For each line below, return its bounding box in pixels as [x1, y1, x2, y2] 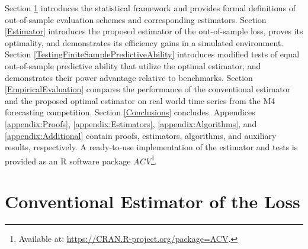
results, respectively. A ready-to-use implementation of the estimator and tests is [5, 141, 298, 153]
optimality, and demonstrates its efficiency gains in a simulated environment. [5, 36, 284, 48]
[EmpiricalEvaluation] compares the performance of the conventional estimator [5, 83, 291, 95]
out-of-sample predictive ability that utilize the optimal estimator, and [5, 59, 261, 72]
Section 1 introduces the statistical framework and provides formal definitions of [5, 2, 296, 14]
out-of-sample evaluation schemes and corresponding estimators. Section [5, 13, 267, 25]
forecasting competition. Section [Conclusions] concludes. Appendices [5, 106, 255, 118]
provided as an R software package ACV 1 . [5, 153, 157, 167]
